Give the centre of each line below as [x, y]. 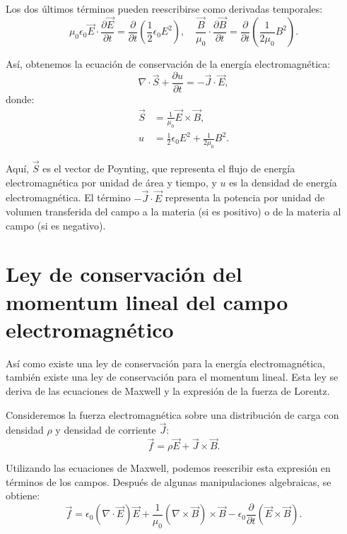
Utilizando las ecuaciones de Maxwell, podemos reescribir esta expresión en [168, 468]
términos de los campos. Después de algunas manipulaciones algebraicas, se [169, 481]
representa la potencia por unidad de [245, 197]
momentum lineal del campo [147, 301]
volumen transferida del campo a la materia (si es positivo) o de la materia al [173, 212]
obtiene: [23, 496]
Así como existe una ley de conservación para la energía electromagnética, [166, 363]
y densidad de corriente [106, 430]
